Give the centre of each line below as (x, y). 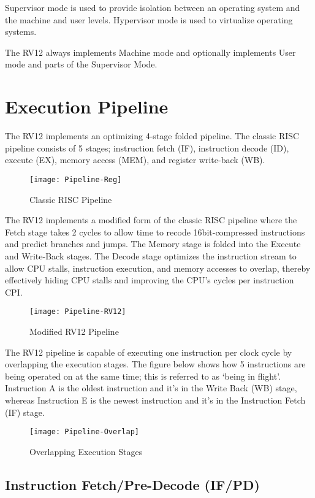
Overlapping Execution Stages (86, 451)
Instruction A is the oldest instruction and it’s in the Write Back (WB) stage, (151, 388)
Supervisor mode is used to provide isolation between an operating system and (153, 7)
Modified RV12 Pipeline (74, 331)
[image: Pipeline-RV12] (78, 312)
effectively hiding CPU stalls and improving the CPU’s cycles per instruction (150, 280)
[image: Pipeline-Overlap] (84, 432)
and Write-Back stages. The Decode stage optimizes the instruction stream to (151, 255)
